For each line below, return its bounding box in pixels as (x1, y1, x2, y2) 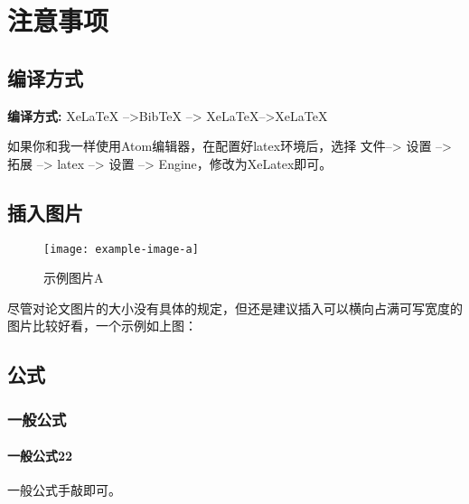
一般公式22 (7, 446, 73, 465)
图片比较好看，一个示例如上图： (7, 316, 197, 335)
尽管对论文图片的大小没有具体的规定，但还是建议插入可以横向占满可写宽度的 (7, 298, 463, 317)
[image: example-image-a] (43, 242, 199, 256)
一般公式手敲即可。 (7, 481, 121, 499)
